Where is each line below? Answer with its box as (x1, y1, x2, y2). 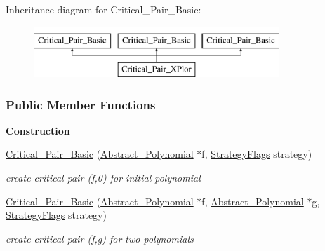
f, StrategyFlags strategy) (201, 147, 312, 161)
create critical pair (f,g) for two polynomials (6, 231, 194, 245)
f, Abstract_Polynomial (201, 194, 304, 208)
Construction (6, 123, 70, 137)
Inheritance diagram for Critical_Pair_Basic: (6, 2, 201, 16)
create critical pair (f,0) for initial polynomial (6, 170, 201, 185)
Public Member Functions (6, 95, 156, 113)
